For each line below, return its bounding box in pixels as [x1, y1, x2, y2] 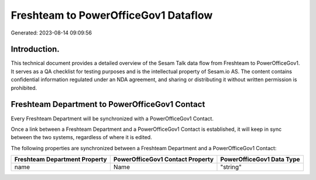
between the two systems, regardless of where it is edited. [11, 134, 152, 141]
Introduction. [11, 44, 60, 54]
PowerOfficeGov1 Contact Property [113, 155, 214, 164]
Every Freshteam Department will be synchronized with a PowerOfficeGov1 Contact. [11, 115, 214, 122]
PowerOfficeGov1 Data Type [220, 155, 301, 164]
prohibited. [11, 84, 37, 91]
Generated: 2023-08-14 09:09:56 [11, 29, 92, 36]
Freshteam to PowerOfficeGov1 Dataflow [11, 9, 213, 22]
